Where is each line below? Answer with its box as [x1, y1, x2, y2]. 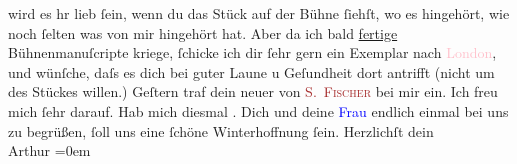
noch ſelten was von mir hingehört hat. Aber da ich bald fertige [8, 22, 398, 43]
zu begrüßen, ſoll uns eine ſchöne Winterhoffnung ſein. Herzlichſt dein [8, 120, 434, 141]
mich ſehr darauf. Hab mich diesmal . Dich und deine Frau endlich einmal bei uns [8, 100, 509, 121]
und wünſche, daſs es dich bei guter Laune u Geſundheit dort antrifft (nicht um [8, 61, 495, 82]
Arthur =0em [8, 140, 91, 161]
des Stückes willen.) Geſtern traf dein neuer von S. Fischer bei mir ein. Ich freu [8, 81, 498, 102]
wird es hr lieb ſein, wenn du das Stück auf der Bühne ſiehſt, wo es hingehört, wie [8, 3, 510, 23]
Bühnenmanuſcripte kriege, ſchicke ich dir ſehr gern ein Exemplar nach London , [8, 42, 497, 63]
